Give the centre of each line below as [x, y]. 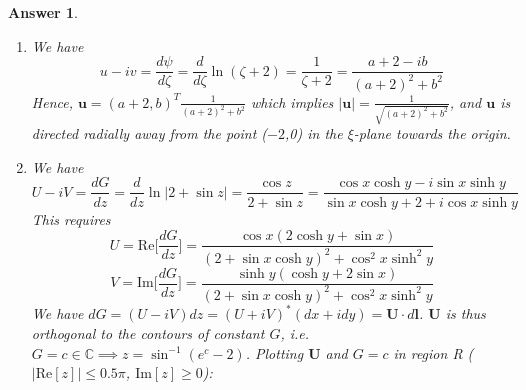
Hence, [52, 101]
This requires [71, 218]
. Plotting [274, 352]
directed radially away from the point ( [149, 133]
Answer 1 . [43, 12]
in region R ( [433, 352]
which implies [292, 101]
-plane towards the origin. [432, 133]
